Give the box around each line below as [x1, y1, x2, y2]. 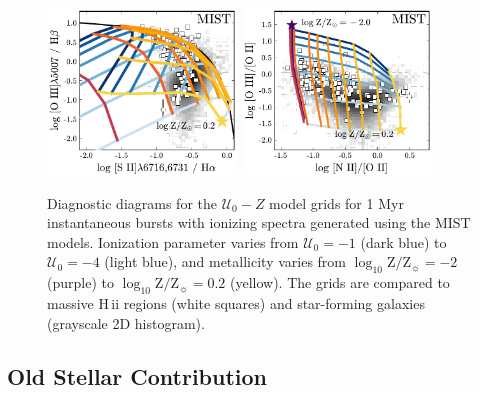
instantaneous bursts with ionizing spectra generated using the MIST [47, 212, 471, 233]
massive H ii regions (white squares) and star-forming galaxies [47, 292, 425, 313]
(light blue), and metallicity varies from [104, 251, 347, 272]
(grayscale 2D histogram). [47, 312, 205, 333]
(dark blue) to [360, 231, 447, 252]
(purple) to [47, 272, 114, 293]
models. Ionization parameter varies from [47, 231, 299, 252]
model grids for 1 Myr [269, 192, 404, 213]
